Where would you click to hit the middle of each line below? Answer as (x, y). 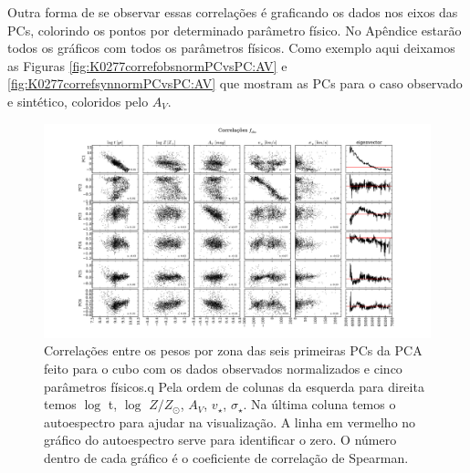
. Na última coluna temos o (319, 404)
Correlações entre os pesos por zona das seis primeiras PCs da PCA (233, 350)
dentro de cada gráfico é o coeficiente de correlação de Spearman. (226, 457)
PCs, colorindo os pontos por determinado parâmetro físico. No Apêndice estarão (235, 30)
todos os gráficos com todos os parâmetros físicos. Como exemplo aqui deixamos (231, 48)
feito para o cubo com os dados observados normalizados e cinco (223, 368)
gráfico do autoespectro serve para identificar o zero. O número (220, 440)
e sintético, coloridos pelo (78, 101)
